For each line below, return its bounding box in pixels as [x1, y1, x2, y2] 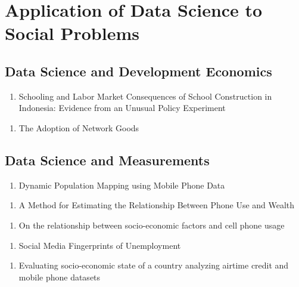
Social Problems [5, 21, 139, 45]
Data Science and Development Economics [5, 61, 272, 80]
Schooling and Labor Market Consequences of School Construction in [18, 90, 272, 102]
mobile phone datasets [18, 270, 101, 283]
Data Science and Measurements [5, 150, 210, 169]
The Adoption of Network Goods [18, 121, 139, 134]
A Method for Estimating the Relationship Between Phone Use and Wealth [18, 199, 295, 211]
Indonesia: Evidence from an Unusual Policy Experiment [18, 101, 226, 114]
